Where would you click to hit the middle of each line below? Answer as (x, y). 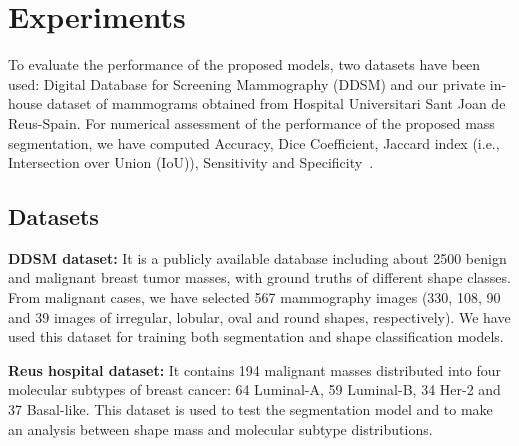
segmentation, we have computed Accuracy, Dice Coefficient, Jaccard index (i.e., (254, 142)
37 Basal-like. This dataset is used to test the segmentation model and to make (250, 409)
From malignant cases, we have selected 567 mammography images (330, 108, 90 (254, 297)
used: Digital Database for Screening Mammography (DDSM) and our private (247, 83)
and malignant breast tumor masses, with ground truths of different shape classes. (259, 277)
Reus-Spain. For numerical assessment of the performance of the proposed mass (251, 122)
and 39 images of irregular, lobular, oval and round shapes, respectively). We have (259, 316)
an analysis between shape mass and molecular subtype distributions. (220, 428)
